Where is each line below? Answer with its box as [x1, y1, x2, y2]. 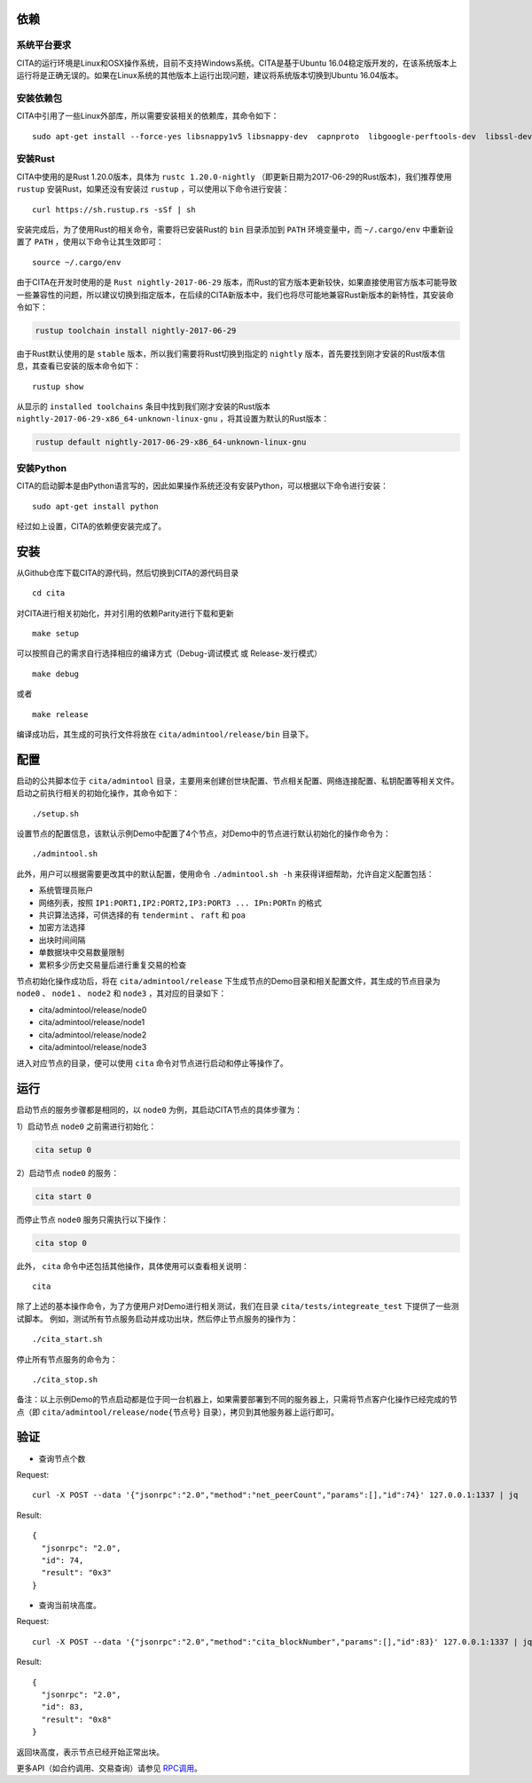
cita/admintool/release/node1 [38, 1017, 145, 1028]
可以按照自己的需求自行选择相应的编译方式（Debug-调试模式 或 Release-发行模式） [16, 648, 323, 659]
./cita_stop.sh [32, 1374, 98, 1385]
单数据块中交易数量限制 [38, 947, 124, 958]
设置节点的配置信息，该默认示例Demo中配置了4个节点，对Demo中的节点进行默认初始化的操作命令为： [16, 828, 391, 839]
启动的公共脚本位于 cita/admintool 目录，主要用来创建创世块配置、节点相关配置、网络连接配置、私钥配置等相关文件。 [16, 775, 459, 785]
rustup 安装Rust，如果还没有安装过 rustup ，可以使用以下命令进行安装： [16, 184, 290, 194]
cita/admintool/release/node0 [38, 1004, 147, 1015]
